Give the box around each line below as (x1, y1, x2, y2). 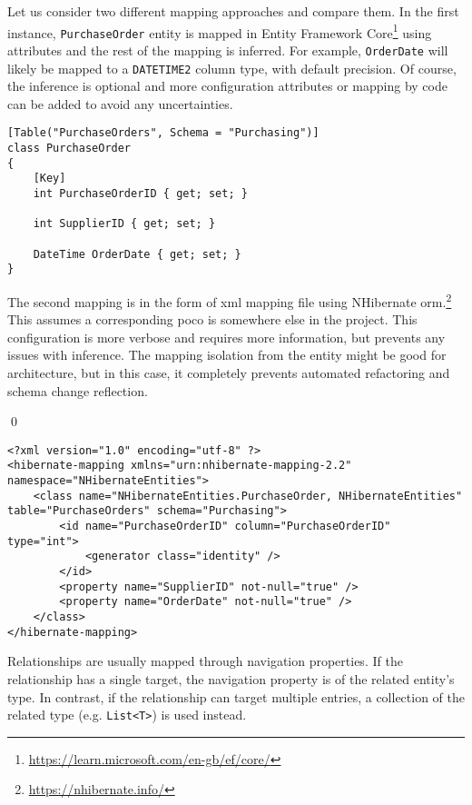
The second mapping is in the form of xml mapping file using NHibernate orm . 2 (7, 289, 452, 311)
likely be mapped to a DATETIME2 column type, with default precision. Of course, (7, 58, 457, 77)
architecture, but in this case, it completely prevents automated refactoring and (7, 363, 450, 382)
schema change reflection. (7, 381, 148, 400)
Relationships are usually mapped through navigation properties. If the (7, 651, 403, 671)
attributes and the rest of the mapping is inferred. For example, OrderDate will (7, 40, 448, 59)
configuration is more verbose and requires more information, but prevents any (7, 327, 446, 346)
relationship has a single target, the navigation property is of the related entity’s (7, 669, 455, 688)
